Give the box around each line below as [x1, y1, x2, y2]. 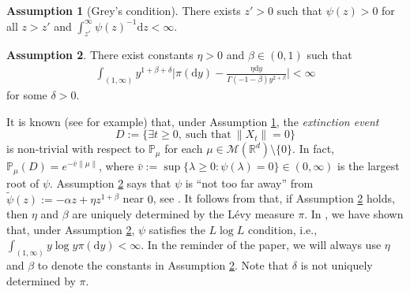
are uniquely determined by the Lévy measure [72, 206, 295, 222]
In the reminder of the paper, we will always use [147, 236, 382, 253]
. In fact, [292, 140, 335, 157]
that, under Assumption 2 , [6, 221, 135, 237]
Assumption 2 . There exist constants [6, 47, 194, 63]
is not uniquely [300, 257, 373, 274]
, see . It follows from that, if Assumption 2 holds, [152, 190, 395, 207]
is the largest [337, 158, 400, 174]
